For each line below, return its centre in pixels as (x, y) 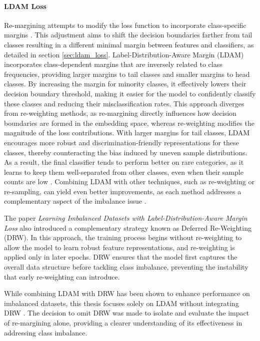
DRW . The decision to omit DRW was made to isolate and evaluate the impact (127, 313)
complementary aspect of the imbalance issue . (75, 201)
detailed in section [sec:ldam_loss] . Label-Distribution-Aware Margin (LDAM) (124, 54)
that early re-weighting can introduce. (62, 276)
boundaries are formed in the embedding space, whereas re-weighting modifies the (129, 123)
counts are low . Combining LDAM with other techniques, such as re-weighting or (129, 181)
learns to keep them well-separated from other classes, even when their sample (124, 171)
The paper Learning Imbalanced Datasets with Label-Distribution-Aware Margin (126, 218)
